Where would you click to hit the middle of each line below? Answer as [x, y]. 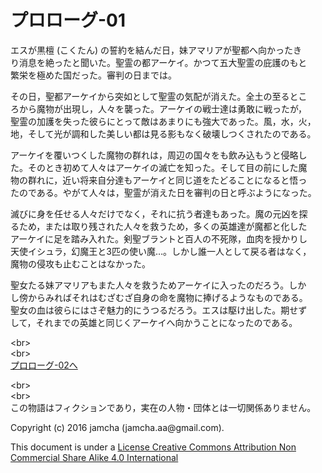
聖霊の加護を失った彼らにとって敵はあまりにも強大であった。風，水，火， [163, 121]
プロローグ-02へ [44, 365]
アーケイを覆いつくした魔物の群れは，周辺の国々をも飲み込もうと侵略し [159, 155]
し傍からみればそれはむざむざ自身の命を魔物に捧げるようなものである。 [159, 297]
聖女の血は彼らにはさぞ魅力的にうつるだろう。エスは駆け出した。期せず [159, 310]
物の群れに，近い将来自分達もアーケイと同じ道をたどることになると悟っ [159, 180]
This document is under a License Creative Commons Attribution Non [153, 447]
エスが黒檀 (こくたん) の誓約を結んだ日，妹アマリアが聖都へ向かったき [156, 50]
